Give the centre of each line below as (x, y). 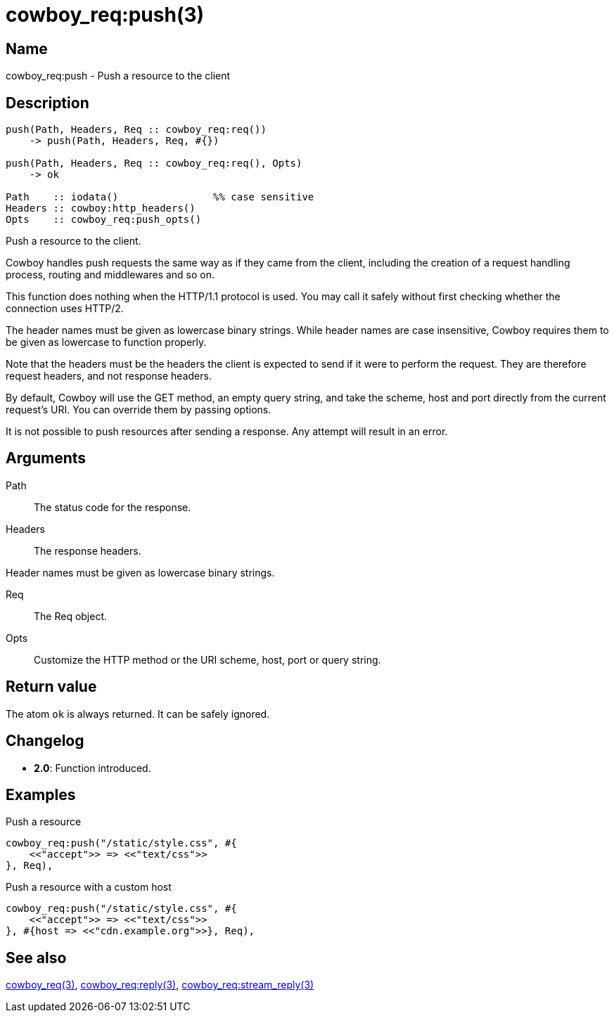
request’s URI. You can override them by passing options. (139, 410)
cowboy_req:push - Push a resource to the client (118, 76)
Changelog (45, 741)
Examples (41, 794)
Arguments (46, 458)
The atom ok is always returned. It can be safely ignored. (138, 714)
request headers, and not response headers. (109, 376)
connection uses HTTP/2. (65, 309)
